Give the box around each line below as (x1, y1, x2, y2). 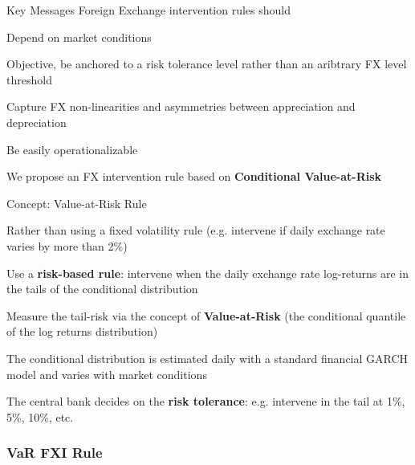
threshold (6, 71, 52, 88)
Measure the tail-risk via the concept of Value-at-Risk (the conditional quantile (6, 307, 406, 324)
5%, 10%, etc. (6, 408, 74, 425)
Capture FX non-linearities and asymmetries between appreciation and (6, 98, 356, 115)
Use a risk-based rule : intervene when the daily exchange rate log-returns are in (6, 264, 409, 281)
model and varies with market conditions (6, 365, 207, 382)
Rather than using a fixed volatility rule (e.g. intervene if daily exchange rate (6, 222, 385, 239)
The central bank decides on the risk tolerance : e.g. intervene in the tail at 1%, (6, 393, 405, 410)
